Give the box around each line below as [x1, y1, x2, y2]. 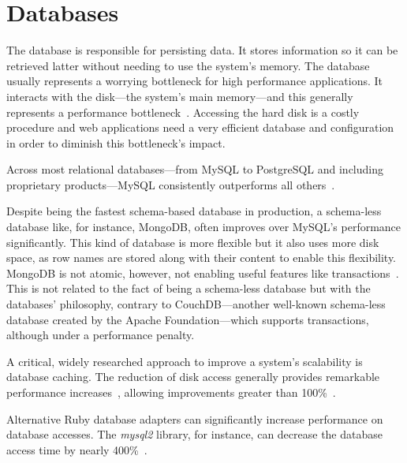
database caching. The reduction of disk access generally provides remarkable [6, 368, 380, 385]
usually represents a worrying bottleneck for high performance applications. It [6, 73, 383, 89]
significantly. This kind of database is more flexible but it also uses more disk [6, 233, 379, 250]
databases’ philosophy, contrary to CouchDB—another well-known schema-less [6, 296, 386, 312]
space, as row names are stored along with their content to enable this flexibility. [6, 249, 397, 266]
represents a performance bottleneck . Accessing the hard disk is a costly [6, 103, 360, 120]
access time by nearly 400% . [6, 441, 147, 457]
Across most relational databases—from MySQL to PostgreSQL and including [6, 161, 384, 177]
